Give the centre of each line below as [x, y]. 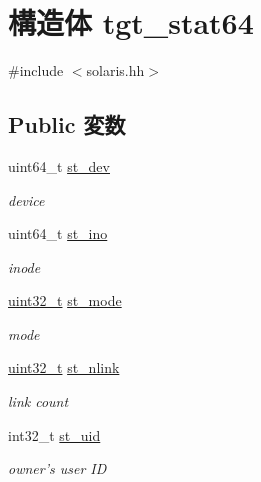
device [26, 199]
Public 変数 [67, 124]
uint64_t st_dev [59, 165]
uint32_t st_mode [65, 300]
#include [36, 70]
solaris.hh [115, 70]
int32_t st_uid [54, 434]
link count [38, 401]
